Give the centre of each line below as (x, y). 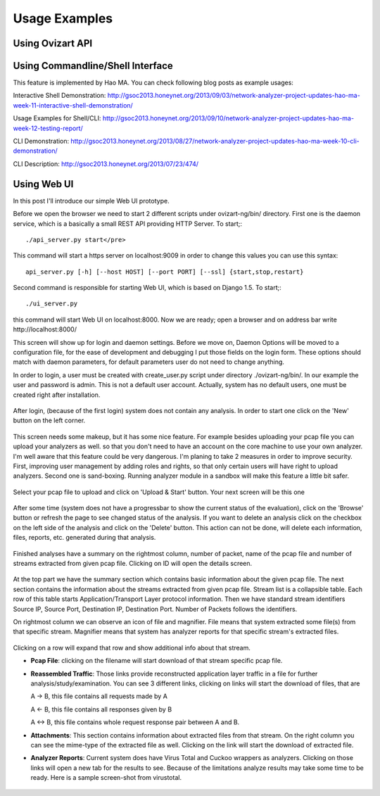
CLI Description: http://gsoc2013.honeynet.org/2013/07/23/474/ (106, 164)
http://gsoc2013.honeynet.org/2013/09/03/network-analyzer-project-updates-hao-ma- (234, 96)
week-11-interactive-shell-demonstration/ (73, 105)
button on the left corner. (49, 421)
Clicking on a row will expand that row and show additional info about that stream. (132, 647)
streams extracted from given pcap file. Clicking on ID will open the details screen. (133, 564)
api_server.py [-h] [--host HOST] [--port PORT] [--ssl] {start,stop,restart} (165, 272)
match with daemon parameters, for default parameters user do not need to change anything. (149, 362)
